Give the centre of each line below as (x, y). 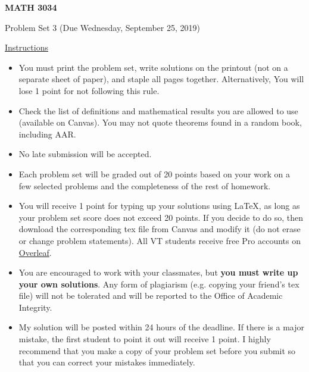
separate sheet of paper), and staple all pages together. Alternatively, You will (161, 79)
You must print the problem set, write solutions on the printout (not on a (153, 67)
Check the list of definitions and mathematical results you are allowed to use (158, 110)
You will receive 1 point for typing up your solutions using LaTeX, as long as (159, 206)
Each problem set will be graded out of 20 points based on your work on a (154, 174)
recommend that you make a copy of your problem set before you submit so (157, 350)
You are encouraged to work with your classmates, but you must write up (158, 272)
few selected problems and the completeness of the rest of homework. (145, 185)
